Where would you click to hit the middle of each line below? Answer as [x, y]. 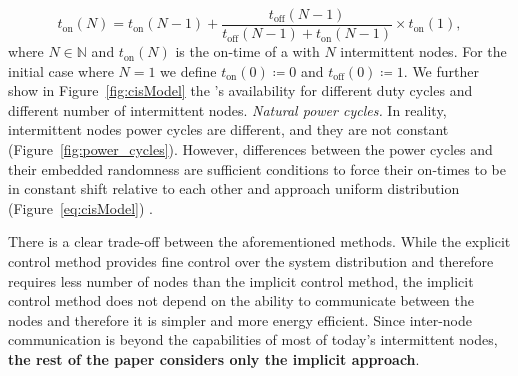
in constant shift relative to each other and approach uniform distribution [234, 188]
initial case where [61, 70]
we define [188, 70]
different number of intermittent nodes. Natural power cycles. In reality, [227, 109]
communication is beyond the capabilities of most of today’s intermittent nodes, [253, 339]
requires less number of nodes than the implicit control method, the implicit [241, 280]
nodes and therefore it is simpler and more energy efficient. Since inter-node [240, 319]
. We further [441, 70]
